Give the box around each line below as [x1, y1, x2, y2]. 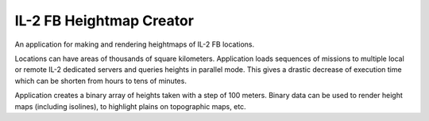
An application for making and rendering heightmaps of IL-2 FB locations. [14, 40, 254, 49]
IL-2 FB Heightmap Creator [14, 12, 195, 29]
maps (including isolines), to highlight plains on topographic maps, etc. [14, 101, 246, 111]
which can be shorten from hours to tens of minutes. [14, 76, 187, 85]
